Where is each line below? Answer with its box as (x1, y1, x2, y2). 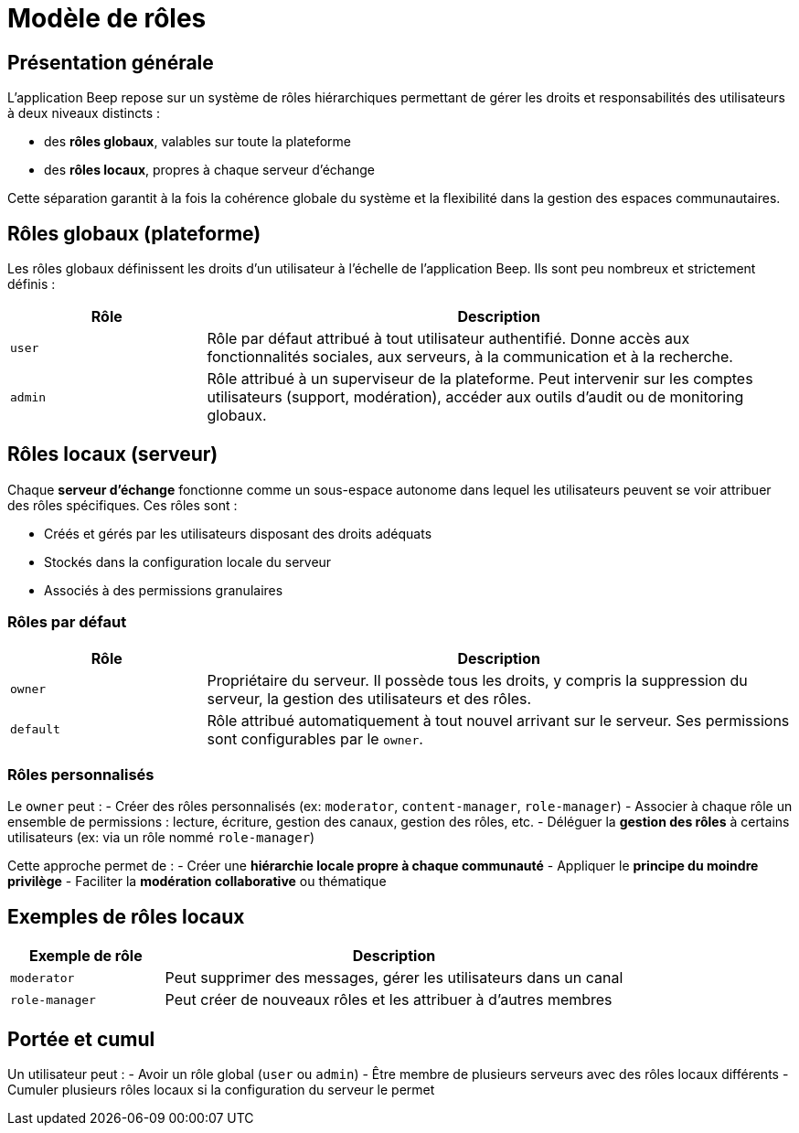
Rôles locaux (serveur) (7, 443, 218, 466)
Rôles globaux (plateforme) (7, 221, 261, 245)
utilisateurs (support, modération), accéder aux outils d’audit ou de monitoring (207, 388, 744, 407)
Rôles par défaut (7, 613, 127, 632)
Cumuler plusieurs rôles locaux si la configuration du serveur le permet (7, 1082, 435, 1098)
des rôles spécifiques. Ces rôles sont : (7, 497, 238, 513)
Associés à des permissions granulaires (44, 582, 283, 598)
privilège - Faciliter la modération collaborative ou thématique (7, 873, 387, 890)
